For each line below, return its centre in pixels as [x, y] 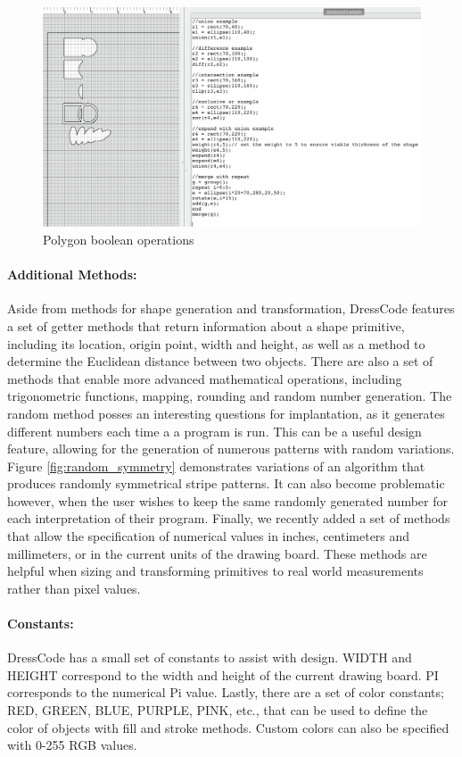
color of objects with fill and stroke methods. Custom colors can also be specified [228, 727]
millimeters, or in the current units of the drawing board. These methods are [217, 553]
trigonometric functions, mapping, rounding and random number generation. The [230, 396]
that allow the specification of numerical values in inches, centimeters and [209, 536]
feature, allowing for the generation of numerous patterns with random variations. [231, 449]
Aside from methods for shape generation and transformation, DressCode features [231, 308]
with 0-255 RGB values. [72, 745]
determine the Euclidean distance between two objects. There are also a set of [220, 361]
